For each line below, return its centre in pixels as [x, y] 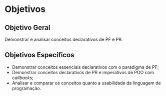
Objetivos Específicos [39, 55]
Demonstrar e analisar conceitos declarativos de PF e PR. [64, 39]
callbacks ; [22, 78]
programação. [26, 88]
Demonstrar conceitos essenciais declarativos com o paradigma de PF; [85, 67]
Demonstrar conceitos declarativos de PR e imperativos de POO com [83, 72]
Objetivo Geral [27, 28]
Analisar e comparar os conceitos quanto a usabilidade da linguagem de [86, 83]
